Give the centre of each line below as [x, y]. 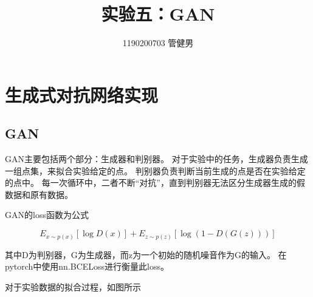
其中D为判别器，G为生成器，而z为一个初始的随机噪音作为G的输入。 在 [146, 254]
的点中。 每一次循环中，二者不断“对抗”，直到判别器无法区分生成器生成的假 [155, 183]
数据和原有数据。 [39, 194]
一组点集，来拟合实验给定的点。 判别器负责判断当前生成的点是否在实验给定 [155, 170]
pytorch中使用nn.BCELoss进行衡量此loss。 [87, 266]
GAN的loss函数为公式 [47, 215]
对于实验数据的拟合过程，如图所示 [73, 286]
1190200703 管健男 [158, 43]
